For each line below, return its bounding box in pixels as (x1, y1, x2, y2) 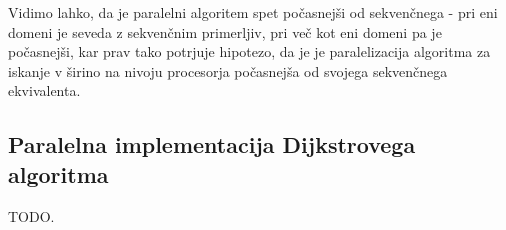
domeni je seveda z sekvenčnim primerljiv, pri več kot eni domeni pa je (8, 21, 442, 42)
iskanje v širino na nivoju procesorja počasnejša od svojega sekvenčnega (8, 60, 448, 81)
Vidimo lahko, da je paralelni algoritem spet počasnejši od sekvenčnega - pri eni (8, 2, 498, 22)
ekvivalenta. (8, 80, 81, 101)
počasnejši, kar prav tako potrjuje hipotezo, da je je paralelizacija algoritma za (8, 41, 491, 62)
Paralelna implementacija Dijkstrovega (8, 129, 416, 160)
